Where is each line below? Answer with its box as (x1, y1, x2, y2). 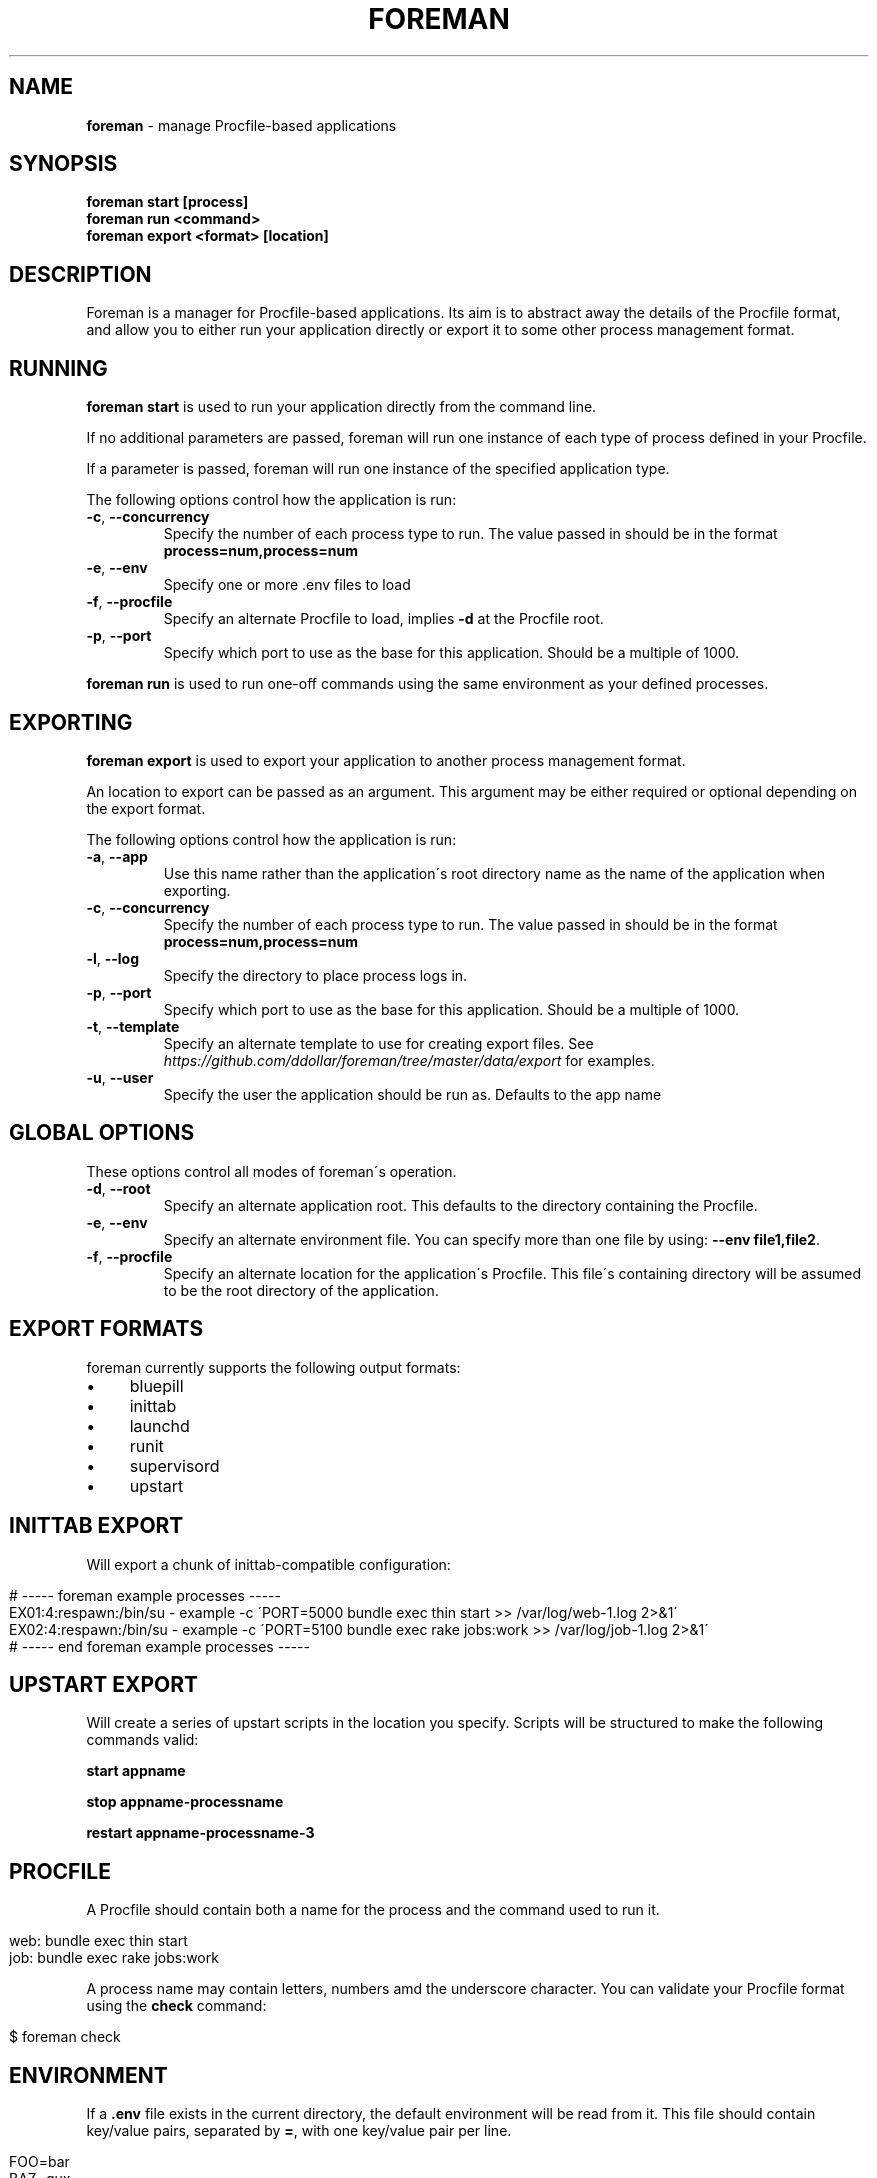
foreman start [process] (86, 193, 249, 211)
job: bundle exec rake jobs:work (9, 1949, 219, 1967)
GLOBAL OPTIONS (9, 1120, 195, 1146)
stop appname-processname (86, 1793, 284, 1811)
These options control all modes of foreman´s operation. (86, 1162, 457, 1180)
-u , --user (86, 1068, 154, 1086)
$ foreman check (9, 2028, 121, 2046)
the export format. (86, 799, 206, 817)
